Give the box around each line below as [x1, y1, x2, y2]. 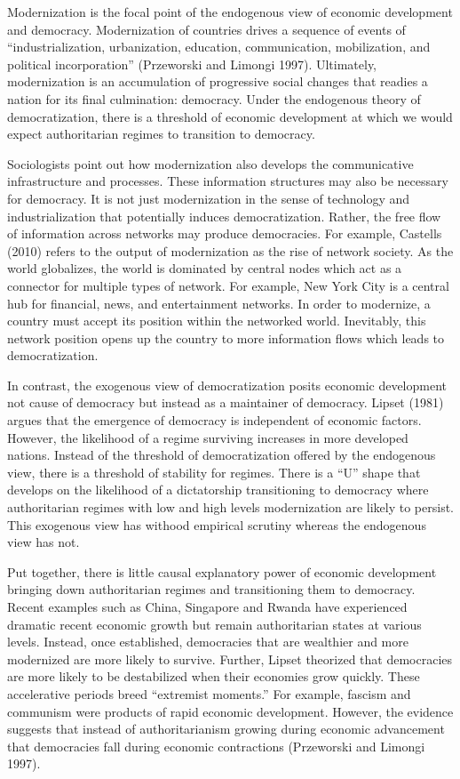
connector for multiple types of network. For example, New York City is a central [7, 276, 449, 294]
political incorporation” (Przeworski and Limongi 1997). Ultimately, [7, 54, 377, 73]
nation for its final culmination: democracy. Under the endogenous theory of [7, 89, 421, 108]
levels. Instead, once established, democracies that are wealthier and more [7, 632, 408, 651]
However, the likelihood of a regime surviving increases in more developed [7, 428, 408, 446]
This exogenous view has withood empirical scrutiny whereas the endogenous [7, 515, 426, 534]
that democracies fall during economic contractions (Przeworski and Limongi [7, 736, 425, 755]
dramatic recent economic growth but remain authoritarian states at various [7, 614, 422, 633]
